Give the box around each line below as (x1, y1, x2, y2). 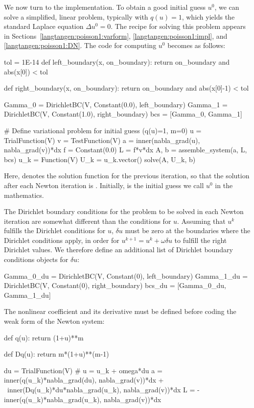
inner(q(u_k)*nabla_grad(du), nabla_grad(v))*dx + (4, 375, 164, 385)
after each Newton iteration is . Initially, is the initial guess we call (4, 180, 204, 190)
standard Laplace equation (4, 21, 84, 31)
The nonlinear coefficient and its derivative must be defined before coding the (4, 306, 236, 316)
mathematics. (4, 190, 44, 200)
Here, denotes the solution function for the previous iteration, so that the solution (4, 170, 250, 181)
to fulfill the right (174, 235, 227, 245)
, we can (214, 2, 239, 12)
